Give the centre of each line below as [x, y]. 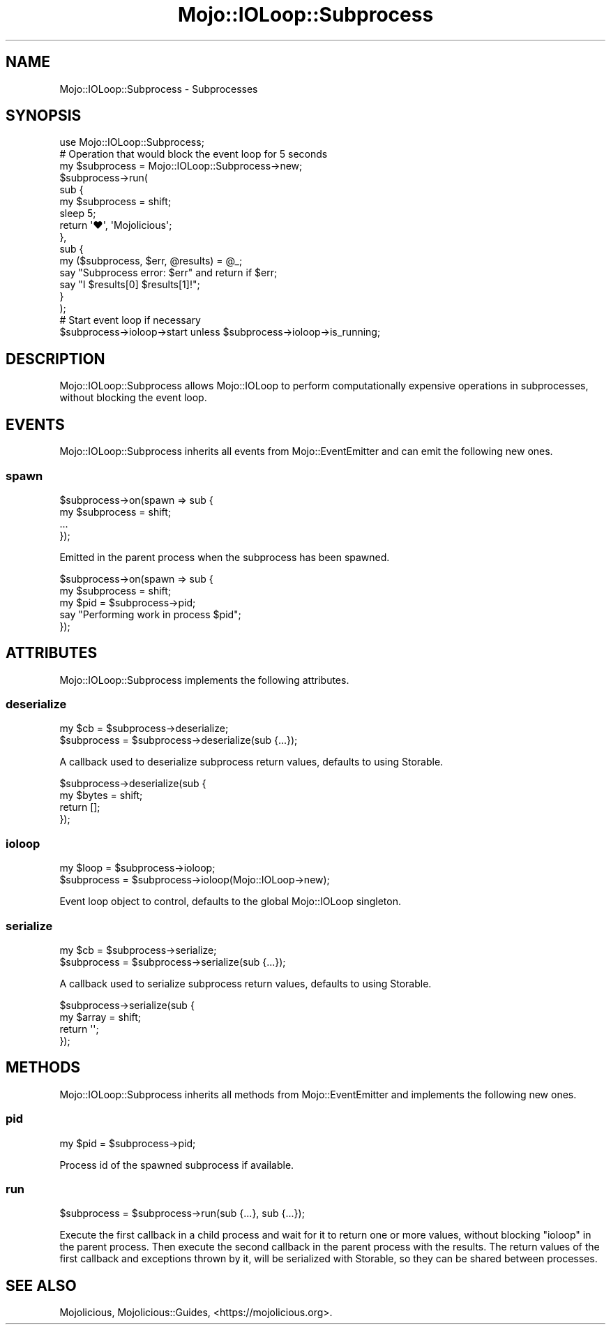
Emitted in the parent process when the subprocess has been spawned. [225, 557]
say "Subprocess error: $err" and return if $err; [168, 273]
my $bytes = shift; [101, 795]
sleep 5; [78, 214]
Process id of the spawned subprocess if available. [177, 1165]
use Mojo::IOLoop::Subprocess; [132, 142]
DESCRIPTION [55, 359]
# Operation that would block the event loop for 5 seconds [194, 154]
